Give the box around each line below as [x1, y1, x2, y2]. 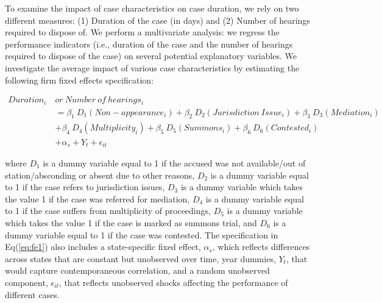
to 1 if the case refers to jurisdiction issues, [5, 180, 165, 193]
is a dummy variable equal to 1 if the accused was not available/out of [43, 156, 306, 169]
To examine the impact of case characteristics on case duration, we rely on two [5, 2, 299, 14]
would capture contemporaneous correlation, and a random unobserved [5, 264, 270, 277]
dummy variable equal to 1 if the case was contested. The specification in [5, 228, 278, 241]
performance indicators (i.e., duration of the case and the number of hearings [5, 37, 293, 50]
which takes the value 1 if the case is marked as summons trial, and [5, 216, 257, 229]
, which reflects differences [212, 240, 310, 253]
